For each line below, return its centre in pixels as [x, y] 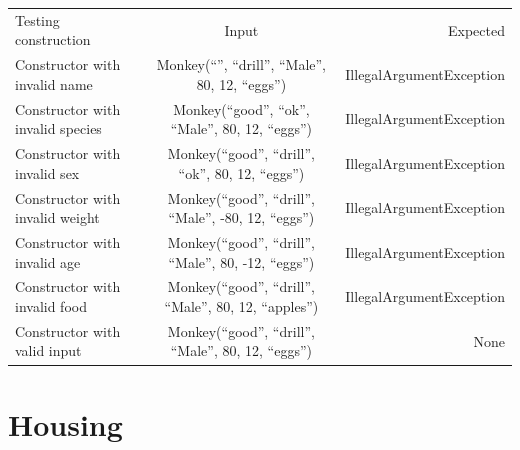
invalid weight [57, 217]
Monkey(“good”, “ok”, [241, 108]
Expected [476, 29]
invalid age [48, 261]
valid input [48, 350]
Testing [37, 19]
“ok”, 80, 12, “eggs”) [241, 172]
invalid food [51, 305]
